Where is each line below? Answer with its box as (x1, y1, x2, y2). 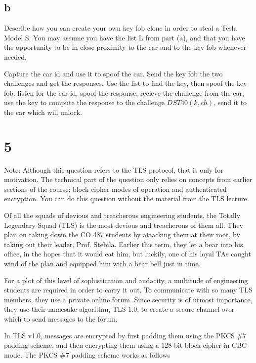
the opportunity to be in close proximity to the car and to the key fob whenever (4, 42, 247, 52)
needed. (4, 51, 27, 62)
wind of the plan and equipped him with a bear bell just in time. (4, 258, 201, 269)
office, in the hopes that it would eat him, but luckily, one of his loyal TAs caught (4, 249, 251, 259)
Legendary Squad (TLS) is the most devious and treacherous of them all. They (4, 219, 243, 230)
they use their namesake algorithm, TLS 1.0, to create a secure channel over (4, 304, 235, 314)
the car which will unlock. (4, 107, 82, 117)
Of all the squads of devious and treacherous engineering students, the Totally (4, 210, 241, 220)
